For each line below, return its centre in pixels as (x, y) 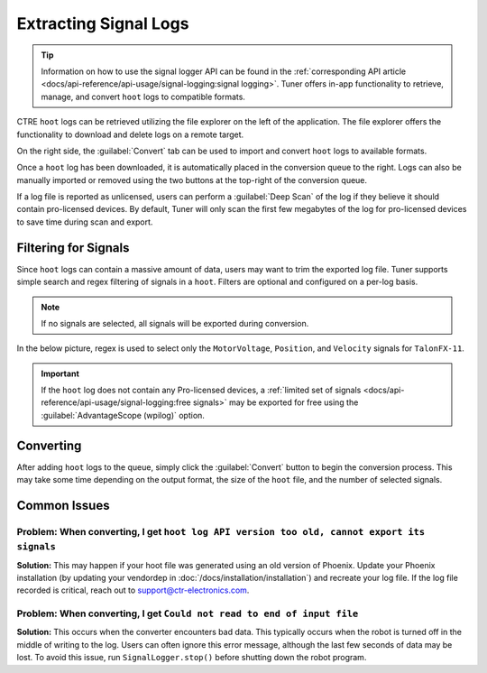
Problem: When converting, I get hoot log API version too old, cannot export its (221, 531)
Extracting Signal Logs (103, 23)
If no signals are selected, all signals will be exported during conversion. (175, 323)
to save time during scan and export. (85, 222)
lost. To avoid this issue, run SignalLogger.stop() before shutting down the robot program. (192, 658)
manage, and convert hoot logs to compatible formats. (143, 97)
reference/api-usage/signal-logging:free (116, 402)
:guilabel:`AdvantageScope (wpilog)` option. (123, 415)
